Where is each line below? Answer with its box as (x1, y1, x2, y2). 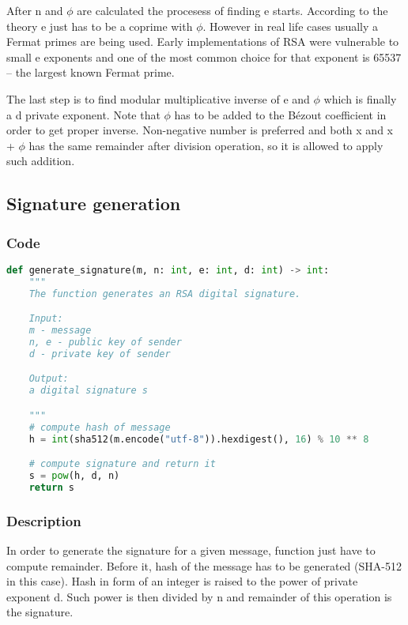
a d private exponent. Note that (6, 106, 161, 122)
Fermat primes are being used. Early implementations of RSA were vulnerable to (6, 33, 399, 50)
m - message (28, 325, 92, 337)
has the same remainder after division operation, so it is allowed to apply (28, 137, 383, 153)
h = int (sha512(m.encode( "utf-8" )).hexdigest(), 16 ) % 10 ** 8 (28, 433, 369, 445)
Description (6, 510, 81, 530)
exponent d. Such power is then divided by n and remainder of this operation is (6, 588, 392, 604)
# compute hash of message (28, 421, 171, 433)
